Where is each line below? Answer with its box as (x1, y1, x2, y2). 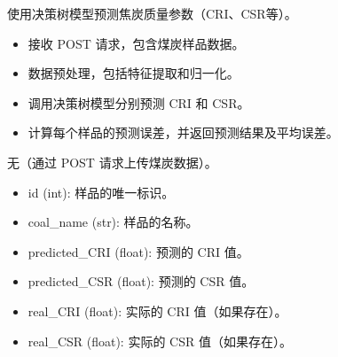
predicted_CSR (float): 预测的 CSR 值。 (28, 272, 255, 291)
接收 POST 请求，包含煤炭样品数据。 (28, 34, 245, 52)
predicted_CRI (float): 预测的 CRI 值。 (28, 242, 249, 260)
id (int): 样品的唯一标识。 (28, 182, 175, 201)
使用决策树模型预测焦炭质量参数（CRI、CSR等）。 (7, 4, 297, 22)
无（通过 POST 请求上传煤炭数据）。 (7, 152, 217, 171)
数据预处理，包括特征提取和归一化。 (28, 64, 240, 82)
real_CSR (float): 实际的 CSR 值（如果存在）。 (28, 331, 292, 350)
